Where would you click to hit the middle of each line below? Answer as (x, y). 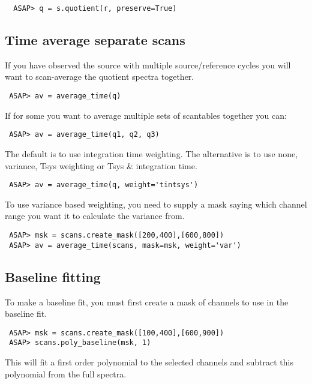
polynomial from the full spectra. (66, 373)
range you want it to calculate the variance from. (95, 216)
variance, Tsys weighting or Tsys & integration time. (101, 165)
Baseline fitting (53, 276)
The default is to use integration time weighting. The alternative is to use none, (151, 153)
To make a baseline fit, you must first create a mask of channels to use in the (147, 301)
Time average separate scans (95, 40)
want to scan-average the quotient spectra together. (100, 76)
